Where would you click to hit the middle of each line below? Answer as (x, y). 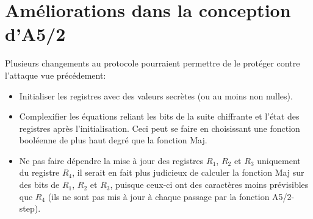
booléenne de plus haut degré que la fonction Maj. (113, 140)
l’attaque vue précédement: (56, 75)
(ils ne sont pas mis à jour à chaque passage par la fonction (159, 196)
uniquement (279, 160)
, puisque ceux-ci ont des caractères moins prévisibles (209, 185)
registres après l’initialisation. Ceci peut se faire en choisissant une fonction (160, 128)
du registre (39, 172)
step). (30, 208)
